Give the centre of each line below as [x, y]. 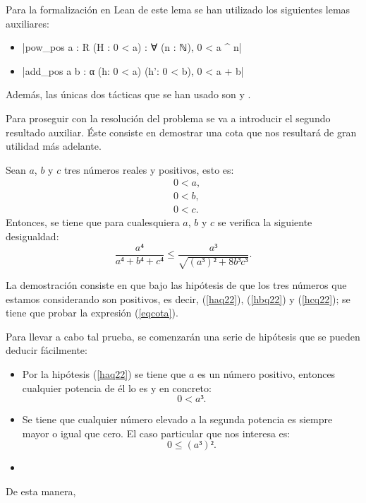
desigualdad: [32, 236]
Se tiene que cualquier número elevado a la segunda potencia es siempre [177, 419]
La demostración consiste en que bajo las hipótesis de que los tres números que [176, 285]
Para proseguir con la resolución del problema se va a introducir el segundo [168, 118]
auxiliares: [28, 23]
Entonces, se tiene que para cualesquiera [93, 222]
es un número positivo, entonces [267, 374]
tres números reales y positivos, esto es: [149, 169]
